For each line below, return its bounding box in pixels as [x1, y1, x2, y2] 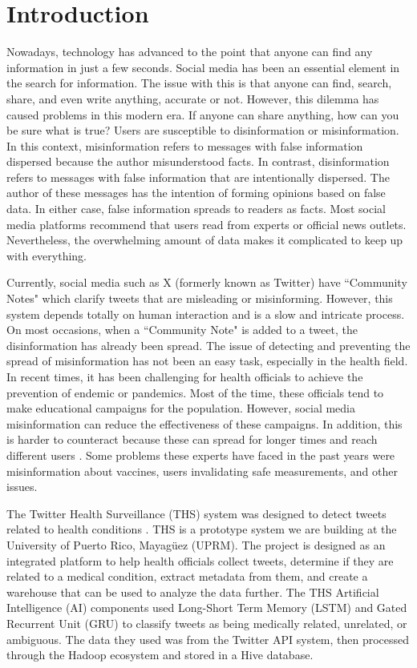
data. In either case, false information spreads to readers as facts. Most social [6, 200, 386, 217]
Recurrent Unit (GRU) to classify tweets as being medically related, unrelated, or [6, 614, 407, 631]
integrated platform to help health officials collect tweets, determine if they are [6, 552, 394, 569]
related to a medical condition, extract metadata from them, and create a [6, 568, 368, 585]
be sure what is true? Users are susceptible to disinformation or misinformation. [6, 122, 399, 139]
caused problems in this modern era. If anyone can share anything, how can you [6, 106, 399, 123]
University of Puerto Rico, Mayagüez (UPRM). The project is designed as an [6, 536, 386, 553]
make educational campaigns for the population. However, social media [6, 400, 356, 416]
